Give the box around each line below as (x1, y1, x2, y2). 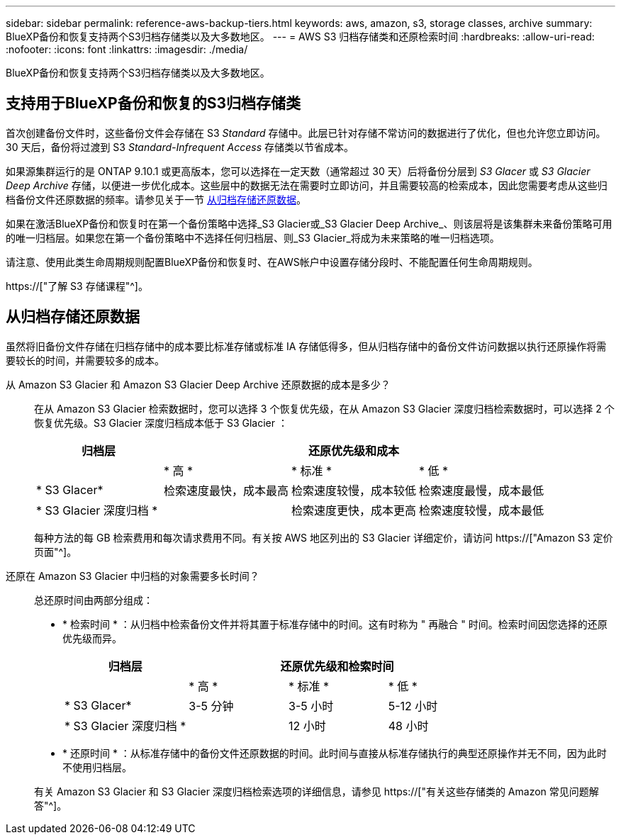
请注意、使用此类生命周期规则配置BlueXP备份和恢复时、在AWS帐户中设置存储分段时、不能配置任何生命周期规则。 (6, 255, 538, 268)
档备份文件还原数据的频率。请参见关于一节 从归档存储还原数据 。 (6, 193, 306, 206)
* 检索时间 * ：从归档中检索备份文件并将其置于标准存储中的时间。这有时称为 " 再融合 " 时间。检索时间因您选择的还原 (62, 617, 608, 630)
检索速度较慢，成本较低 (291, 483, 417, 498)
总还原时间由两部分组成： (34, 593, 153, 606)
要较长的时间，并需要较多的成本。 (6, 354, 164, 366)
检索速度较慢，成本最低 (419, 503, 544, 517)
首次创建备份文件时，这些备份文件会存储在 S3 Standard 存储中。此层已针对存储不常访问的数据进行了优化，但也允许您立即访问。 (6, 126, 606, 139)
